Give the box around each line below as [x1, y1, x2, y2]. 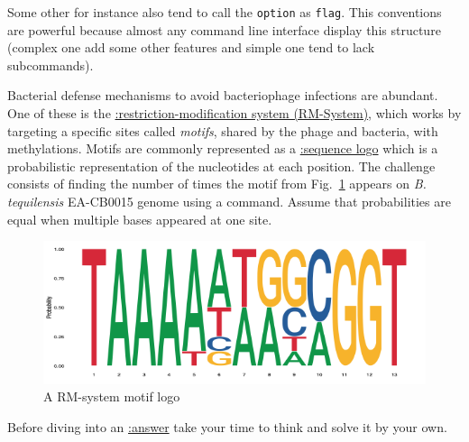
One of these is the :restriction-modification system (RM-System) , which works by [7, 104, 462, 123]
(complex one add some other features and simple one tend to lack [7, 38, 375, 57]
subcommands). [7, 55, 94, 74]
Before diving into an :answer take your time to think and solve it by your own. [7, 417, 447, 436]
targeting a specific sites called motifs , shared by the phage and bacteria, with [7, 121, 438, 140]
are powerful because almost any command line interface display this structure [7, 20, 441, 39]
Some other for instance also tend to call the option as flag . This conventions [7, 3, 442, 21]
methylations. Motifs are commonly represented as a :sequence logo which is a [7, 139, 438, 158]
